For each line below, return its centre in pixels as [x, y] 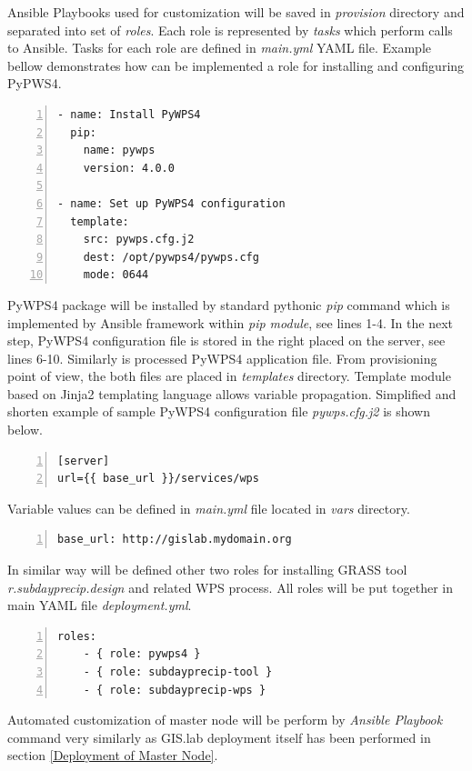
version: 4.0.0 [129, 168]
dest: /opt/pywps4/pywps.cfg [171, 257]
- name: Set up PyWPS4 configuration [171, 203]
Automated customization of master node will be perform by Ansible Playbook [225, 720]
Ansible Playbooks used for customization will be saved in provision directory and [236, 12]
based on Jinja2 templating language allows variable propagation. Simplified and [232, 393]
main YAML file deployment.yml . [100, 605]
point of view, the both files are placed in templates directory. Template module [229, 376]
